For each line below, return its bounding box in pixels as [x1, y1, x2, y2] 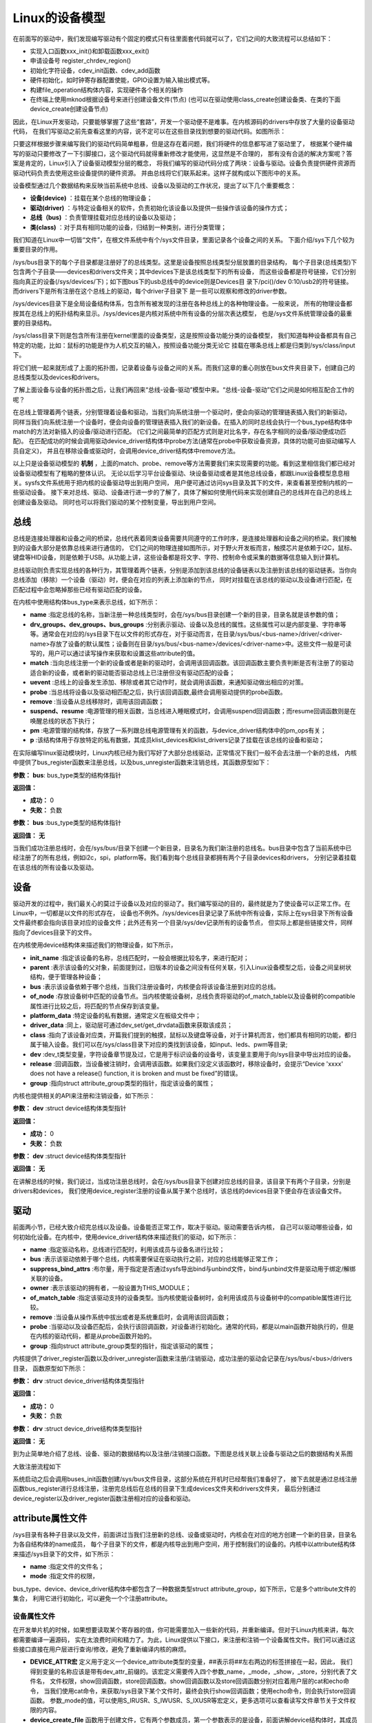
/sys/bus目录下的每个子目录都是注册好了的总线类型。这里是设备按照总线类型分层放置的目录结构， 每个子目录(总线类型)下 [12, 258, 358, 266]
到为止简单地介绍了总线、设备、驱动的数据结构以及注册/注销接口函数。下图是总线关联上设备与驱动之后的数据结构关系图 [12, 1449, 353, 1458]
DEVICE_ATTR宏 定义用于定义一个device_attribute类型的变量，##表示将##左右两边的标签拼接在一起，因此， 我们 [30, 1658, 353, 1666]
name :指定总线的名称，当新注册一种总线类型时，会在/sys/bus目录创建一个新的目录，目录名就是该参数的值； [30, 611, 340, 619]
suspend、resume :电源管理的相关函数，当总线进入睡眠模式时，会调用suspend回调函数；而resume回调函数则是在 [30, 707, 356, 715]
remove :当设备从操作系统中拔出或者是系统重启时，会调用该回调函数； [30, 1313, 231, 1321]
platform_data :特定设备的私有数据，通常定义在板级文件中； [30, 1011, 201, 1019]
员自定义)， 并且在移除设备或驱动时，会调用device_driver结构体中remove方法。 [12, 447, 240, 455]
